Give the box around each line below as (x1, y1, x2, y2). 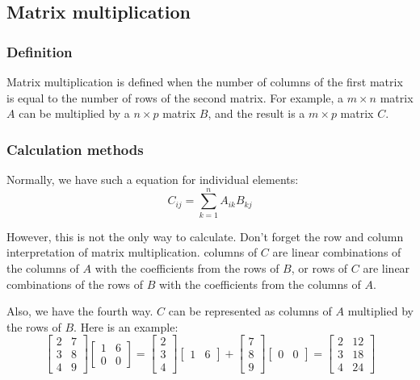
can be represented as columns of (168, 303, 332, 319)
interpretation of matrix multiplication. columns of (6, 244, 258, 261)
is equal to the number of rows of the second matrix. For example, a (6, 89, 344, 106)
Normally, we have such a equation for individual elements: (6, 171, 299, 187)
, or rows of (291, 259, 348, 276)
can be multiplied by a (19, 105, 130, 122)
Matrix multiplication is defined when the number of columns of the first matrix (6, 73, 403, 90)
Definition (6, 41, 73, 61)
